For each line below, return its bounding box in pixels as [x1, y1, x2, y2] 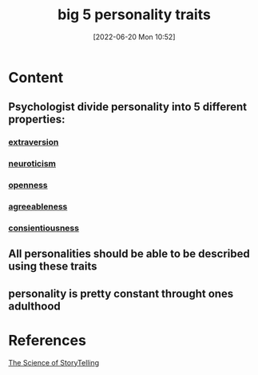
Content [8, 68, 64, 86]
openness [8, 180, 48, 191]
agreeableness [8, 201, 68, 213]
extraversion [8, 137, 59, 148]
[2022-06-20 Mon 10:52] [93, 32, 176, 42]
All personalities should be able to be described [8, 247, 250, 261]
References [8, 331, 86, 349]
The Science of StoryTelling [8, 357, 100, 367]
